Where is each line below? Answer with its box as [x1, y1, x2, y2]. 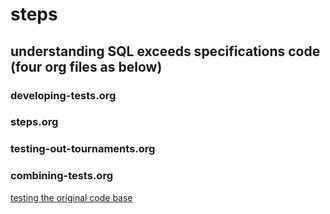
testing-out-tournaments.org [10, 142, 156, 156]
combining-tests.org [10, 169, 113, 183]
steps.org [10, 115, 59, 129]
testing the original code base [10, 191, 133, 203]
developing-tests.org [10, 88, 117, 102]
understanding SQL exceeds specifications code [10, 43, 321, 60]
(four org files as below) [10, 58, 163, 75]
